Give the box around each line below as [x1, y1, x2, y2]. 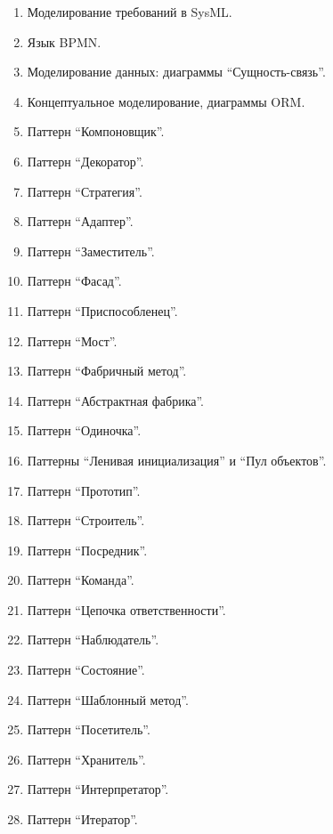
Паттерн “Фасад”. [27, 271, 122, 290]
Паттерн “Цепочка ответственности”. [27, 600, 226, 619]
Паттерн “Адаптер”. [27, 212, 134, 231]
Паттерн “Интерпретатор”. [27, 780, 169, 798]
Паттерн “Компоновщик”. [27, 122, 165, 141]
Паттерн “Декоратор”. [27, 151, 144, 170]
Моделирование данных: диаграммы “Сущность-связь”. [27, 62, 326, 81]
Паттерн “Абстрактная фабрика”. [27, 391, 205, 409]
